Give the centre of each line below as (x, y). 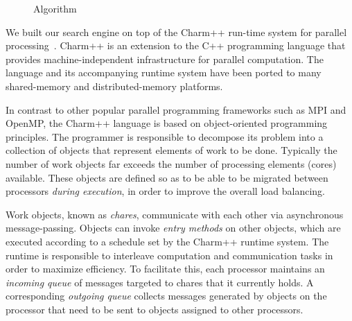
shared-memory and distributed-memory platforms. (114, 86)
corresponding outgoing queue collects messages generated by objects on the (166, 296)
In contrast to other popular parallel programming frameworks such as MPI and (176, 109)
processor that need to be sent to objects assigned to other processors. (155, 309)
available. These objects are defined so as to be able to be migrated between (167, 177)
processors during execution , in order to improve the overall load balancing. (165, 191)
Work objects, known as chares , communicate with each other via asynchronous (175, 214)
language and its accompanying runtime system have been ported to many (164, 72)
